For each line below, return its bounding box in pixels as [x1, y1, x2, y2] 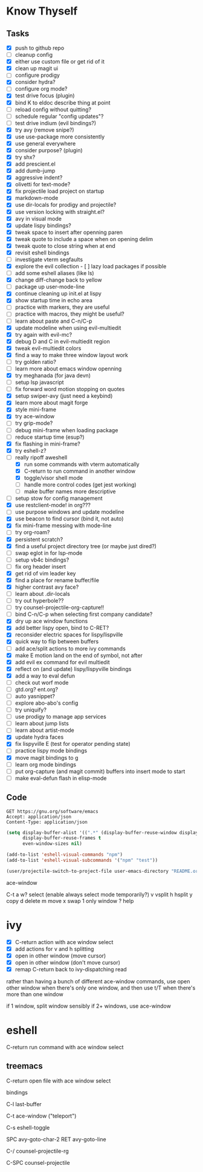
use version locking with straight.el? [14, 208, 105, 215]
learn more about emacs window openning [14, 364, 122, 372]
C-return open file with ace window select [6, 1077, 111, 1084]
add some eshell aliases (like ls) [14, 270, 95, 277]
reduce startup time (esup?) [14, 433, 85, 441]
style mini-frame [14, 406, 56, 413]
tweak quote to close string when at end [14, 242, 116, 249]
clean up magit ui [14, 65, 59, 72]
